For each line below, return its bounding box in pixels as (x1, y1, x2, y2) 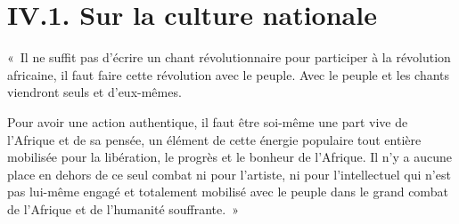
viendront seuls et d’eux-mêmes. (7, 83, 182, 101)
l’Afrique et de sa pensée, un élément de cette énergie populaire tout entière (7, 130, 422, 148)
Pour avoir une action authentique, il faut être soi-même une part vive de (7, 112, 408, 131)
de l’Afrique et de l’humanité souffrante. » (7, 199, 239, 218)
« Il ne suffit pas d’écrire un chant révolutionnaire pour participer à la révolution (7, 48, 451, 67)
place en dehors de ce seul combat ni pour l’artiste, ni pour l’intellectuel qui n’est (7, 164, 451, 183)
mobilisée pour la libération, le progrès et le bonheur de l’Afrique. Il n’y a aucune (7, 148, 452, 166)
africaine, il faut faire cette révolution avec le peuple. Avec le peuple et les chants (7, 65, 450, 84)
